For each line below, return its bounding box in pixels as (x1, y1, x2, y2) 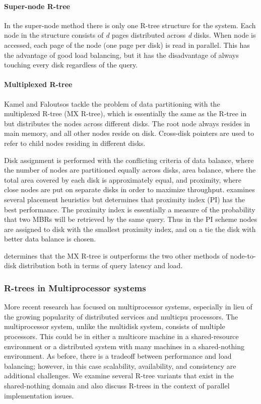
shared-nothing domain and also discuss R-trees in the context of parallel (4, 380, 230, 391)
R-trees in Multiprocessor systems (4, 281, 146, 294)
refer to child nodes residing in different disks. (4, 137, 146, 148)
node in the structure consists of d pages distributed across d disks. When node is (4, 30, 256, 40)
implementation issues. (4, 390, 74, 400)
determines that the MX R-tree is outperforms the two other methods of (4, 250, 228, 261)
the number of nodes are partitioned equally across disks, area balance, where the (4, 165, 256, 175)
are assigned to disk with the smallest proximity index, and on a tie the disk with (4, 223, 256, 234)
